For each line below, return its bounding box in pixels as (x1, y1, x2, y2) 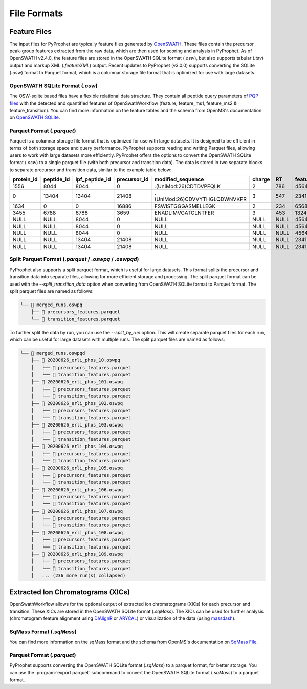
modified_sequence (154, 176, 204, 183)
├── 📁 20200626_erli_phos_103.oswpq (31, 422, 123, 428)
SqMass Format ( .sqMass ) (9, 628, 77, 635)
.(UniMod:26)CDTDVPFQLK (154, 183, 221, 190)
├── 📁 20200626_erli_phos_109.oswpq (31, 551, 123, 557)
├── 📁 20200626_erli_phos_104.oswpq (31, 443, 123, 450)
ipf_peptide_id (75, 176, 111, 183)
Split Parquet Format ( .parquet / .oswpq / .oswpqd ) (9, 256, 139, 263)
